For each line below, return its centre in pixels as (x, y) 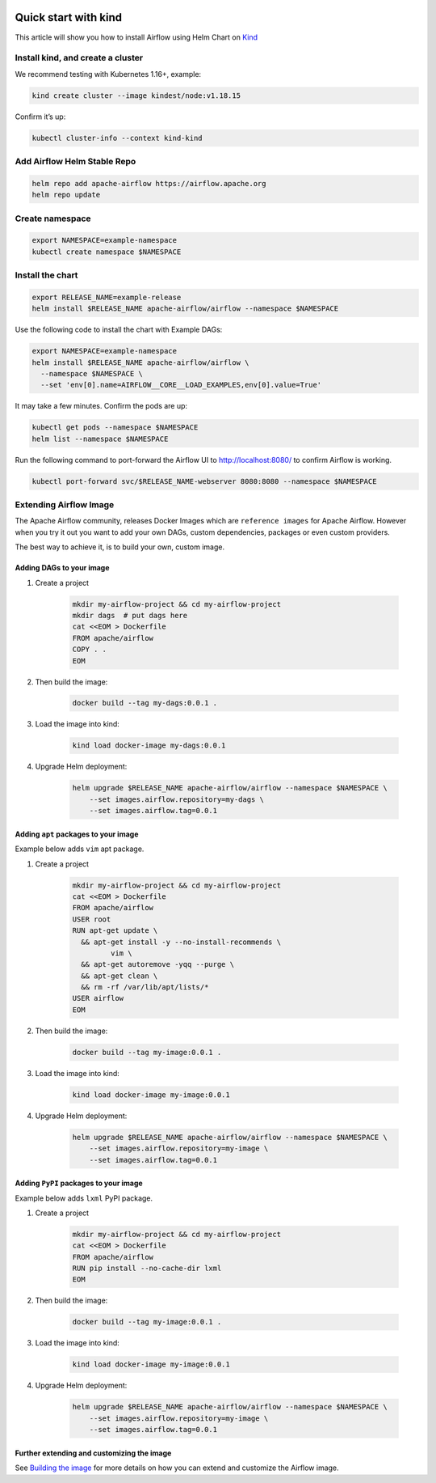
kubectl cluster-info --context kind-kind (117, 138)
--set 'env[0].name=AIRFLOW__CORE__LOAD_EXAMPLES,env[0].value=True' (181, 385)
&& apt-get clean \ (119, 976)
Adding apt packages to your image (77, 834)
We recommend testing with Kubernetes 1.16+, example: (108, 74)
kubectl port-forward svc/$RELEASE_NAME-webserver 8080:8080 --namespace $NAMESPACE (204, 481)
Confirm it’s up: (40, 117)
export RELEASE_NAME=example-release (107, 297)
